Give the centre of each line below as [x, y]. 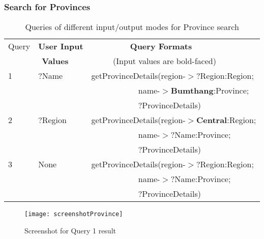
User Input [61, 46]
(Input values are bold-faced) [165, 61]
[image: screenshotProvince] [74, 214]
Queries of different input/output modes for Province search [132, 27]
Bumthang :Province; [210, 91]
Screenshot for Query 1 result [70, 230]
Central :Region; [226, 120]
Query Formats [161, 46]
